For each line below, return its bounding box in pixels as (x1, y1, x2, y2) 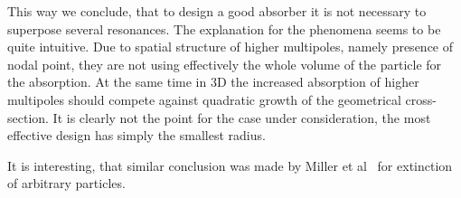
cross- (405, 90, 437, 108)
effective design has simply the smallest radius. (7, 126, 266, 145)
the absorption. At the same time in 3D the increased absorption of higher (7, 72, 419, 91)
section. (7, 108, 49, 127)
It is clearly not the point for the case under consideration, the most (52, 108, 431, 127)
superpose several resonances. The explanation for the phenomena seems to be (7, 19, 441, 38)
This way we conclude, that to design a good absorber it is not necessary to (7, 2, 427, 20)
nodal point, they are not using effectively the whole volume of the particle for (7, 54, 442, 73)
